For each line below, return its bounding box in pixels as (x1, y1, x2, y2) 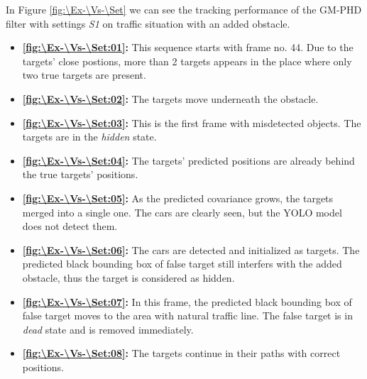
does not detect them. (22, 219, 118, 234)
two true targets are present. (22, 67, 146, 82)
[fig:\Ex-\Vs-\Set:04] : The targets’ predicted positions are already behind (22, 153, 355, 167)
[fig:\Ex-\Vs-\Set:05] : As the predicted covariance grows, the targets (22, 190, 334, 205)
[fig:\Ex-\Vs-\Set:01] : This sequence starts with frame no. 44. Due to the (22, 40, 354, 55)
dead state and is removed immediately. (22, 322, 194, 336)
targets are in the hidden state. (22, 129, 157, 144)
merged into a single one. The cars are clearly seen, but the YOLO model (22, 204, 342, 219)
